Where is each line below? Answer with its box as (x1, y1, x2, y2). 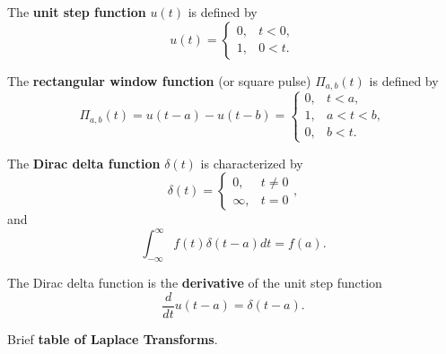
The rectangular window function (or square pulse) (7, 71, 311, 90)
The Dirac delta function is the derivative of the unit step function (7, 273, 382, 292)
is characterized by (200, 153, 303, 172)
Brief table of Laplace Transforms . (7, 329, 218, 348)
